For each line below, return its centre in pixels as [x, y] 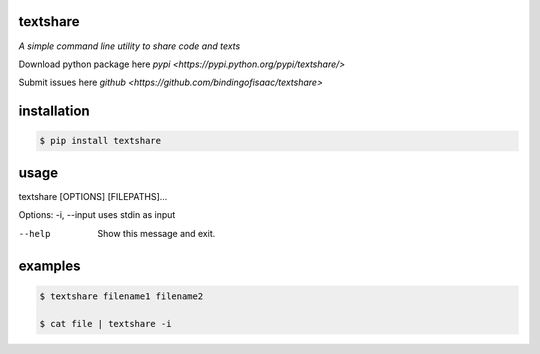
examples [49, 266]
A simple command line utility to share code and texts [129, 46]
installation [54, 111]
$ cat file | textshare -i [105, 324]
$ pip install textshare [100, 141]
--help [34, 233]
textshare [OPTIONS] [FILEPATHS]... [93, 196]
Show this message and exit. [156, 233]
